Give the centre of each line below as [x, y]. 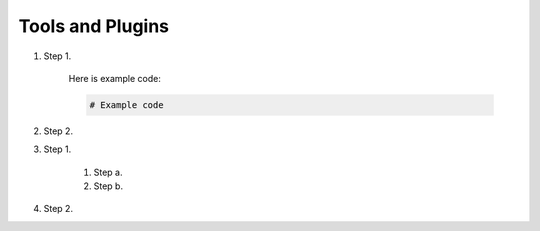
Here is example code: [115, 78]
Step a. [108, 172]
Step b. [108, 186]
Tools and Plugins [94, 26]
